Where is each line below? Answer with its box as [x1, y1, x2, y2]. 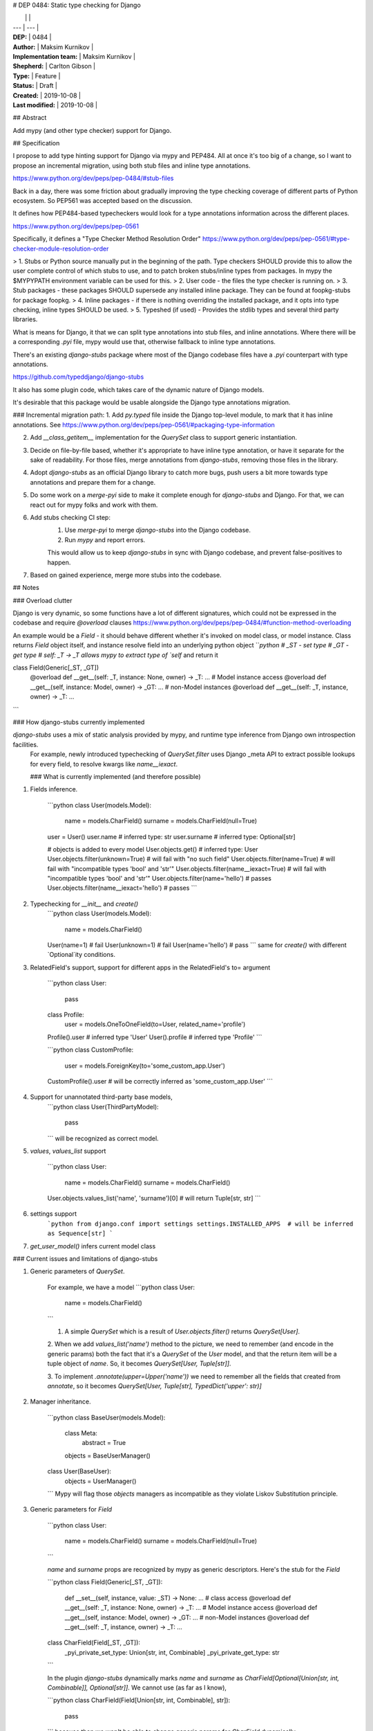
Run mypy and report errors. [64, 535, 146, 544]
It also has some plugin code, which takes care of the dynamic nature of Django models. [12, 385, 265, 394]
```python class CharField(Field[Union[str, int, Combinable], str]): [47, 1696, 231, 1705]
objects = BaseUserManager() [64, 1451, 151, 1460]
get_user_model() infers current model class [30, 1241, 156, 1250]
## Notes [12, 584, 39, 592]
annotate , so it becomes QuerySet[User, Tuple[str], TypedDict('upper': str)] [47, 1381, 262, 1390]
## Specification [12, 139, 60, 147]
